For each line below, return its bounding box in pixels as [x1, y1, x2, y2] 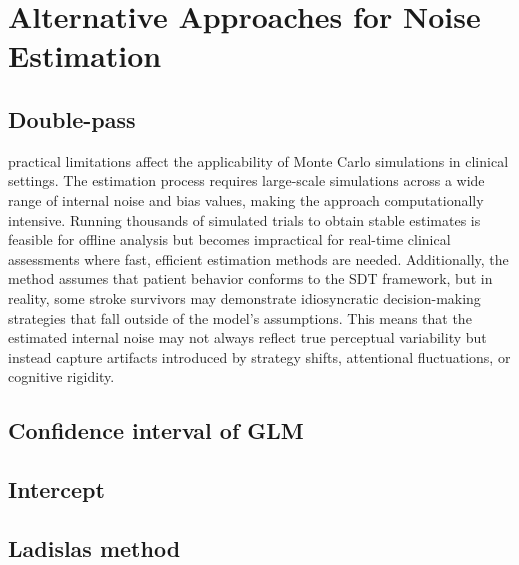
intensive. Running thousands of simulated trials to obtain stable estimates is [8, 209, 481, 230]
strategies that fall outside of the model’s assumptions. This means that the [8, 307, 472, 328]
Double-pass [8, 103, 136, 134]
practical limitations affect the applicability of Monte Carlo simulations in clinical [8, 150, 509, 171]
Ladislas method [8, 532, 181, 563]
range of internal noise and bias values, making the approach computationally [8, 189, 484, 210]
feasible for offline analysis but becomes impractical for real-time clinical [8, 229, 451, 250]
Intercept [8, 474, 105, 505]
